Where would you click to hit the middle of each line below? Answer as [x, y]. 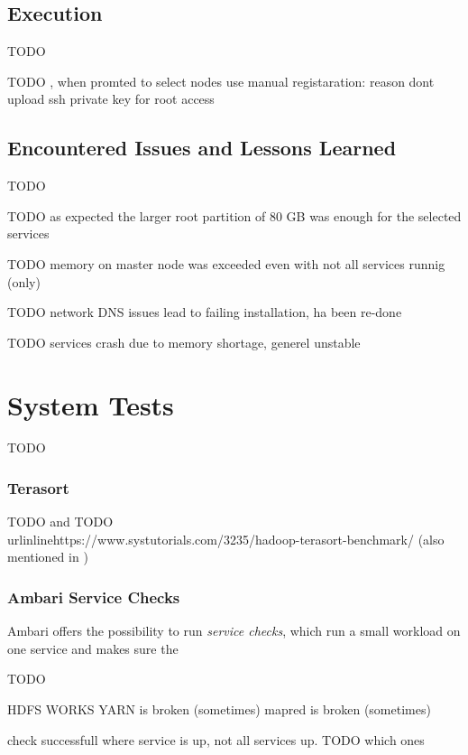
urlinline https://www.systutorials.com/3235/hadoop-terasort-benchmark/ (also [226, 539]
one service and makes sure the [93, 648]
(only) [24, 281]
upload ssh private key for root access [111, 99]
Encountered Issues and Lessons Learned [202, 148]
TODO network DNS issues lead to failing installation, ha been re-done [205, 312]
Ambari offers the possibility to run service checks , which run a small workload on [234, 631]
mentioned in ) [48, 557]
